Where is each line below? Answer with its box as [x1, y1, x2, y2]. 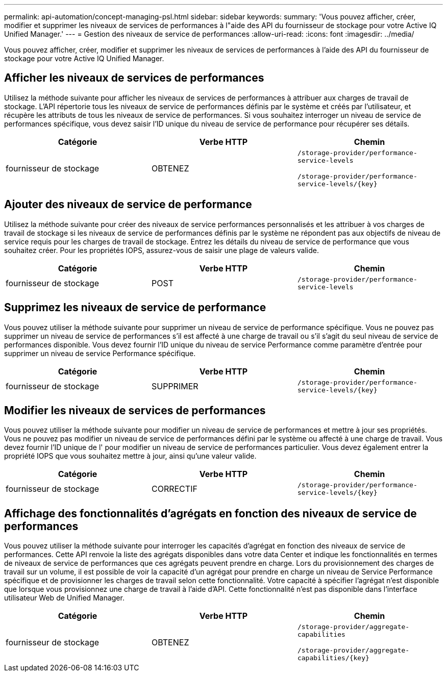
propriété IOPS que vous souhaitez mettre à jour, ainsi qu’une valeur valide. [4, 452, 257, 461]
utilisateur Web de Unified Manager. [4, 593, 125, 603]
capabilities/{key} [297, 654, 369, 662]
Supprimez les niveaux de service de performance [4, 301, 266, 314]
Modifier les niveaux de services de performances [4, 404, 266, 417]
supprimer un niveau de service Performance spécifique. [4, 348, 196, 358]
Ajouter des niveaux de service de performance [4, 198, 252, 211]
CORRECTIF [151, 484, 197, 494]
